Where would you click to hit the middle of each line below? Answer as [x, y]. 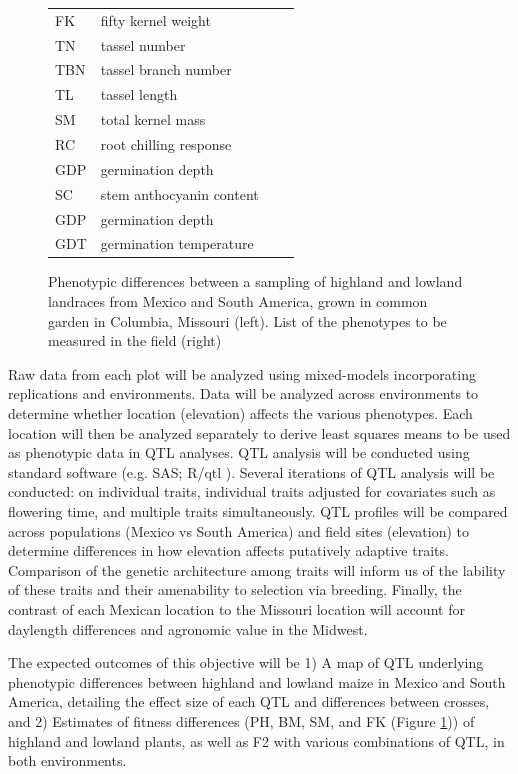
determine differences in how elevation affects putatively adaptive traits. [228, 550]
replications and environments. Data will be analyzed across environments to [243, 393]
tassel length [139, 94]
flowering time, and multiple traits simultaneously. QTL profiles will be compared [258, 510]
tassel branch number [166, 69]
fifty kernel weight [155, 19]
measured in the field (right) [135, 340]
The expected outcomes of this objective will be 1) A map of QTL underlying [246, 662]
